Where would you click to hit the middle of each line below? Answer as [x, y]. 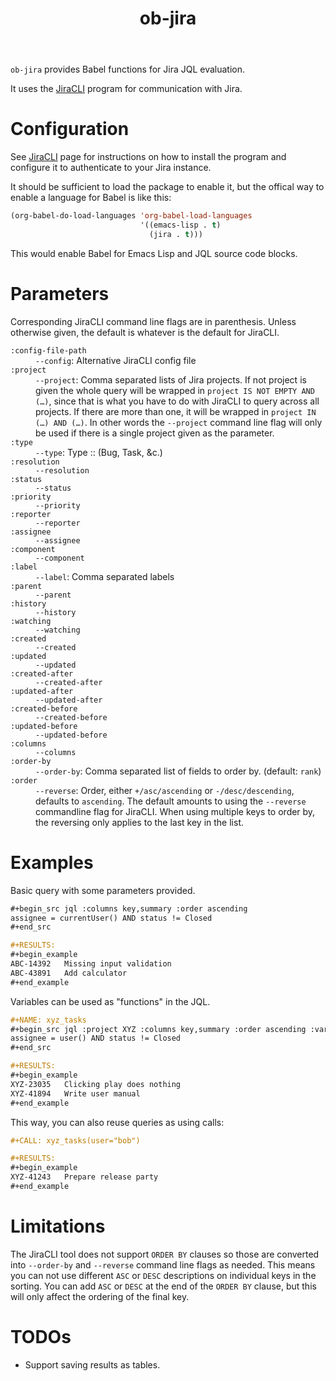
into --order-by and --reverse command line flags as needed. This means [163, 1264]
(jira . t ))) [175, 234]
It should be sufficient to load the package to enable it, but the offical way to [167, 187]
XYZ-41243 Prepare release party [84, 1177]
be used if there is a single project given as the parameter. [155, 433]
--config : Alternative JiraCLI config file [116, 360]
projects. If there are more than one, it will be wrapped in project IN [176, 411]
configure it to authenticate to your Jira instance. [111, 168]
